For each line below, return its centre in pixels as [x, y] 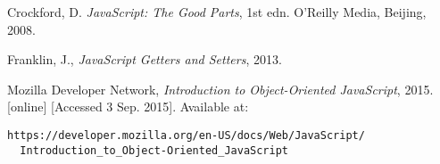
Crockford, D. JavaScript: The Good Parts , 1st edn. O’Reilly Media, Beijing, [217, 12]
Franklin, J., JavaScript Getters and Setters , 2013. [145, 59]
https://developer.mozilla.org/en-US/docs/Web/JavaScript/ [186, 135]
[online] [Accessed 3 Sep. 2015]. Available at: [128, 107]
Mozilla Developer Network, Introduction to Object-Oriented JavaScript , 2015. [220, 89]
